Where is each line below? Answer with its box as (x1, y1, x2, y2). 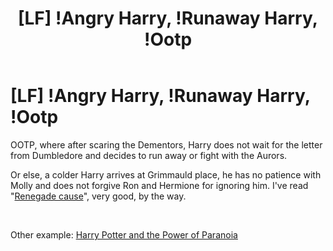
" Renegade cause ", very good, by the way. (10, 190, 187, 202)
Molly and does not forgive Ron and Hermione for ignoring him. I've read (10, 179, 309, 191)
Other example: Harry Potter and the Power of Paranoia (10, 228, 238, 241)
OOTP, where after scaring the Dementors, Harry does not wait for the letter (10, 138, 323, 151)
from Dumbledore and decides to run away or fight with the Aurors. (10, 149, 288, 161)
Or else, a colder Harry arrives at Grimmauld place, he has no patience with (10, 168, 322, 181)
